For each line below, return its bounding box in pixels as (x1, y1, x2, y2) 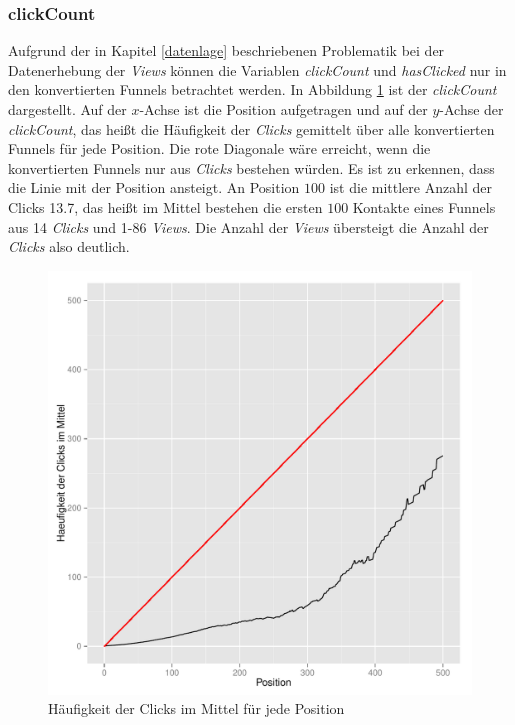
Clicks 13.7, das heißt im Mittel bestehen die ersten (8, 196, 323, 217)
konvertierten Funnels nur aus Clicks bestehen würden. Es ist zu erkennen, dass (8, 157, 495, 178)
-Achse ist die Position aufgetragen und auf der (139, 99, 428, 119)
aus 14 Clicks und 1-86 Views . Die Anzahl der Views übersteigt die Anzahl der (8, 216, 489, 237)
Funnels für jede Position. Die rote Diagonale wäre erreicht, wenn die (8, 138, 431, 159)
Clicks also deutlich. (8, 236, 130, 257)
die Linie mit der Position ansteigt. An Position (8, 177, 300, 198)
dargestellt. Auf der (8, 99, 127, 119)
